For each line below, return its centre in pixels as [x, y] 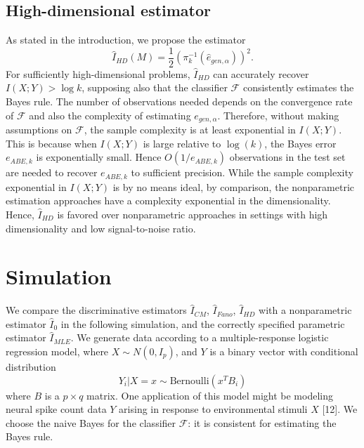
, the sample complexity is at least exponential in [190, 130]
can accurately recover [261, 73]
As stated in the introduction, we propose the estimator [126, 40]
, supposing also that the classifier [155, 87]
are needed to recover [52, 172]
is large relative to [182, 143]
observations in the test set [287, 157]
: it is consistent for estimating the [262, 422]
